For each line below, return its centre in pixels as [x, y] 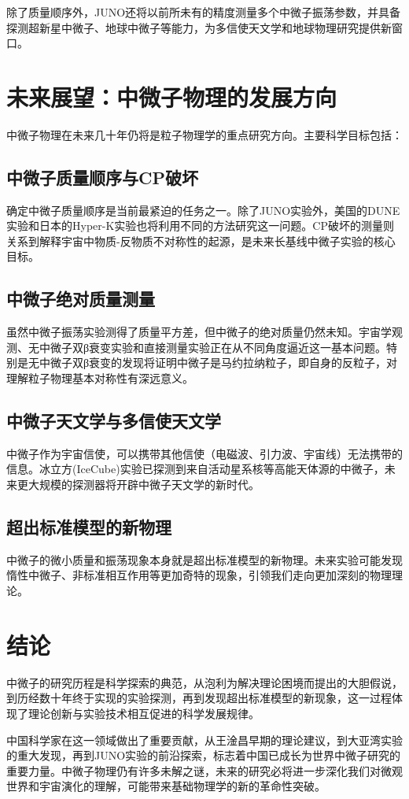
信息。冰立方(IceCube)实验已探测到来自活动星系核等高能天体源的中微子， [195, 469]
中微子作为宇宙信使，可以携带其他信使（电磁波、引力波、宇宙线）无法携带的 [204, 453]
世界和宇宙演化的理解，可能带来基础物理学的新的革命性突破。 [166, 786]
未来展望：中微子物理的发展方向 [172, 96]
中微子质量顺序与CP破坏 [102, 177]
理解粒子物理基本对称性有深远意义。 [100, 378]
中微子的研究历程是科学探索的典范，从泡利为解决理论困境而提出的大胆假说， [204, 682]
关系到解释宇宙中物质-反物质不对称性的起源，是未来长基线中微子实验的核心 [201, 240]
